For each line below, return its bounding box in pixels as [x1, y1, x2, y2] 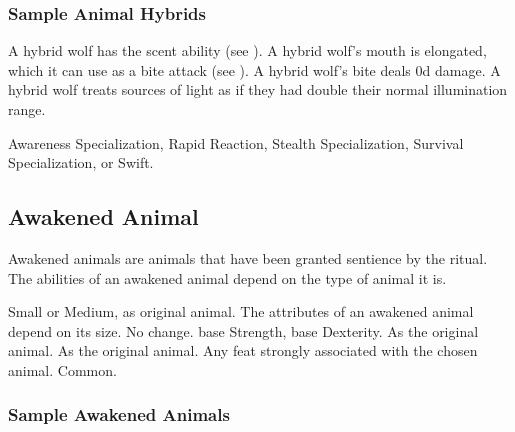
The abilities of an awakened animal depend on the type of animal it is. [8, 267, 447, 288]
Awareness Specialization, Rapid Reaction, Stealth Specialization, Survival [8, 132, 464, 153]
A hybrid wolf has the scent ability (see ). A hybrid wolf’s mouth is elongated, [8, 40, 487, 61]
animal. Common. [8, 359, 117, 380]
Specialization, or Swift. [8, 152, 154, 173]
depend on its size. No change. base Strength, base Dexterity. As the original [8, 320, 479, 341]
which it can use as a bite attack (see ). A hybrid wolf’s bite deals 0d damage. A [8, 59, 501, 80]
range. [8, 99, 46, 119]
